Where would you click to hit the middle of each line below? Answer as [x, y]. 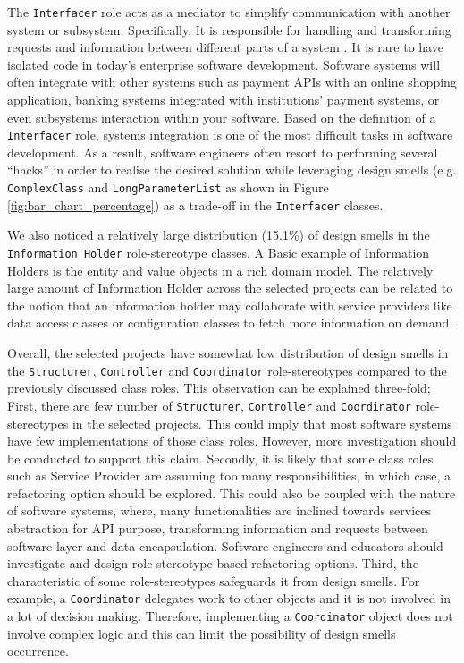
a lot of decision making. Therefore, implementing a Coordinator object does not [230, 616]
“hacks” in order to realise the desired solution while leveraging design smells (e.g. [232, 170]
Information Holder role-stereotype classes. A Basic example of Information [219, 252]
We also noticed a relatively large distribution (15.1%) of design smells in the [219, 235]
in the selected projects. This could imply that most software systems [262, 423]
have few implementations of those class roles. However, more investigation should [232, 441]
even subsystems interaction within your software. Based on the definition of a [222, 117]
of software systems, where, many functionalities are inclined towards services [219, 510]
